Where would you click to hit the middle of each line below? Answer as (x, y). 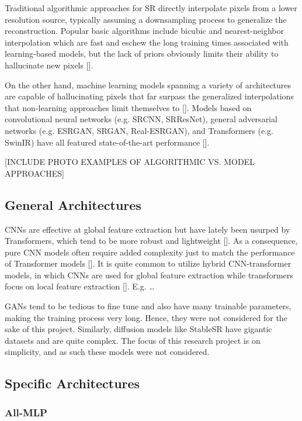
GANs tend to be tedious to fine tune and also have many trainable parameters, (148, 306)
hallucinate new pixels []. (49, 65)
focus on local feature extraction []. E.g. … (80, 286)
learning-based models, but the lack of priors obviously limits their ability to (142, 54)
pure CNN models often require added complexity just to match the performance (150, 252)
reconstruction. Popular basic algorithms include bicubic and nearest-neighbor (144, 31)
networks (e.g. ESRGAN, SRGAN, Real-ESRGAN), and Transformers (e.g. (139, 130)
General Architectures (73, 204)
